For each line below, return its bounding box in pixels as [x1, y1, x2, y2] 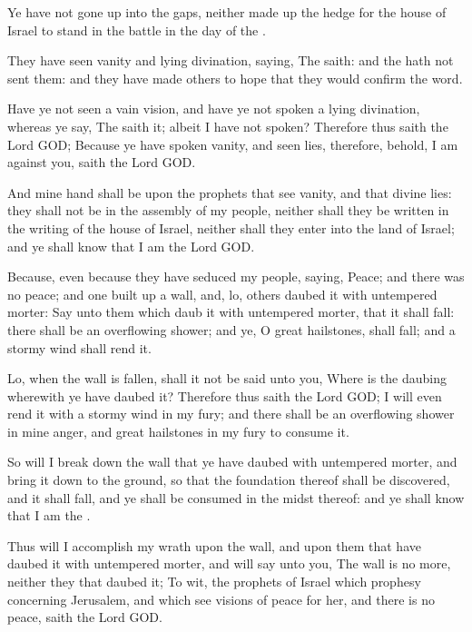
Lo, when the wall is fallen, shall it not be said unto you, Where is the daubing [7, 369, 447, 388]
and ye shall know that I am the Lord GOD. [7, 236, 255, 255]
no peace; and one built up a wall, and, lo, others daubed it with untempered [7, 284, 438, 303]
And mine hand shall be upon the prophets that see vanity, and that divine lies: [7, 183, 452, 202]
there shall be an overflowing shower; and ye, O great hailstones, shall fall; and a [7, 320, 456, 339]
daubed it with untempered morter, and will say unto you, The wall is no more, [7, 554, 451, 573]
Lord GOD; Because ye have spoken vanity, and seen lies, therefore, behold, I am [7, 134, 458, 153]
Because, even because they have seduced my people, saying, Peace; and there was [7, 267, 465, 286]
